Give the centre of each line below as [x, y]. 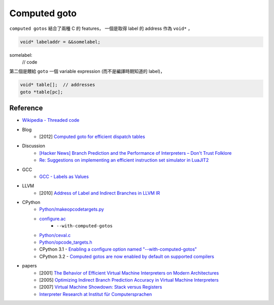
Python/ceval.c [55, 235]
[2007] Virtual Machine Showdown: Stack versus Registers [101, 287]
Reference [26, 108]
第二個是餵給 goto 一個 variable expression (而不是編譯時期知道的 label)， [87, 72]
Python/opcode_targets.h [66, 242]
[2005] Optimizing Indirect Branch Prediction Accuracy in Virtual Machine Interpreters [129, 280]
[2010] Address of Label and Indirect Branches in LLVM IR [100, 193]
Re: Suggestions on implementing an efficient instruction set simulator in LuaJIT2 [124, 160]
